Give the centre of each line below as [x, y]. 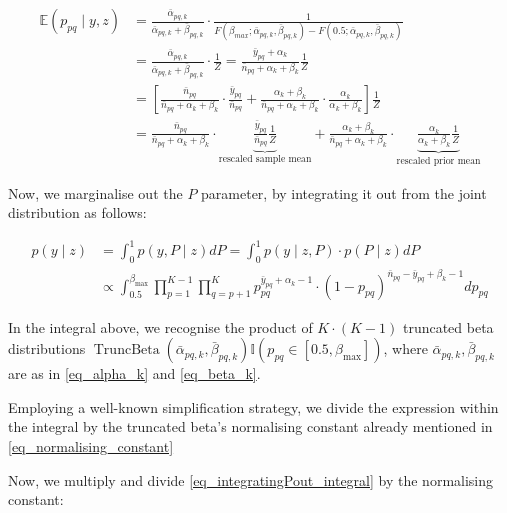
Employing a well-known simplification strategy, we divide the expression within [253, 406]
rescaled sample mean [265, 159]
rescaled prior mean [438, 161]
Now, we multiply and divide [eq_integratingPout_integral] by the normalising [251, 479]
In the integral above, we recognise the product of [160, 326]
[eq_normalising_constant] [91, 446]
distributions [47, 348]
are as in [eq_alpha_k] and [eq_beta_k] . [134, 373]
